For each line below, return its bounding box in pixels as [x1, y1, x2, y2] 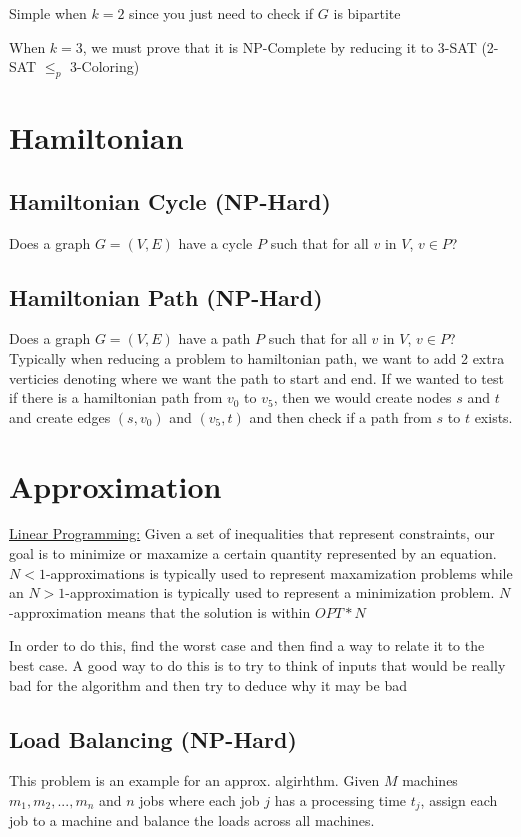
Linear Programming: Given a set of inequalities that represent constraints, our [9, 523, 495, 544]
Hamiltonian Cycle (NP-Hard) [9, 185, 331, 216]
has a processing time [274, 790, 407, 810]
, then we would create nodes [273, 387, 452, 408]
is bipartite [333, 3, 401, 23]
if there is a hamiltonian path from [9, 387, 223, 408]
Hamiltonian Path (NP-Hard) [9, 281, 323, 312]
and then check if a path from [249, 406, 432, 427]
